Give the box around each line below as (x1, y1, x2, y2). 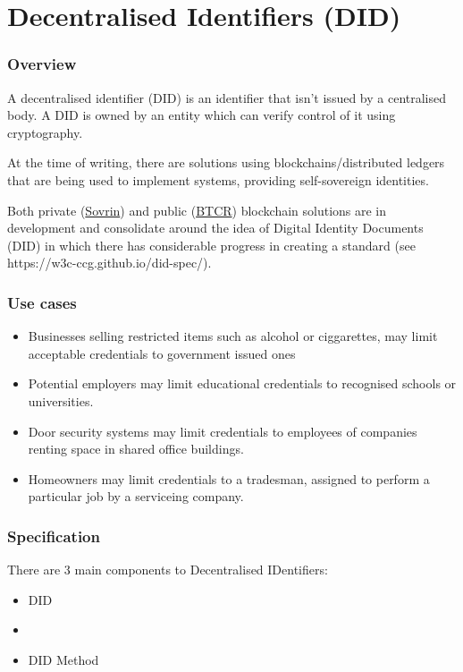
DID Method (28, 650, 99, 668)
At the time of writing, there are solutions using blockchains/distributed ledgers (7, 153, 445, 172)
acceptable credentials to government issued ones (28, 344, 296, 362)
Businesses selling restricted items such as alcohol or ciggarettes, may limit (28, 327, 438, 345)
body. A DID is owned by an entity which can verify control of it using (7, 106, 396, 124)
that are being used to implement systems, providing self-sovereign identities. (7, 170, 429, 189)
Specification (7, 524, 100, 547)
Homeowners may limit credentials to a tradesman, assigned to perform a (28, 469, 430, 488)
